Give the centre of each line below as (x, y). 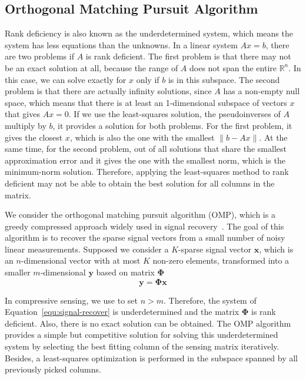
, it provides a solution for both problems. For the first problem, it (172, 125)
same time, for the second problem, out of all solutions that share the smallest (146, 149)
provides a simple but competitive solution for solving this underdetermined (142, 335)
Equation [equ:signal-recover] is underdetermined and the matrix (122, 312)
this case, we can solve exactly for (66, 79)
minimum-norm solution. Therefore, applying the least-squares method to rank (147, 172)
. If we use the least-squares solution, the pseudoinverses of (174, 114)
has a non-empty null (262, 91)
